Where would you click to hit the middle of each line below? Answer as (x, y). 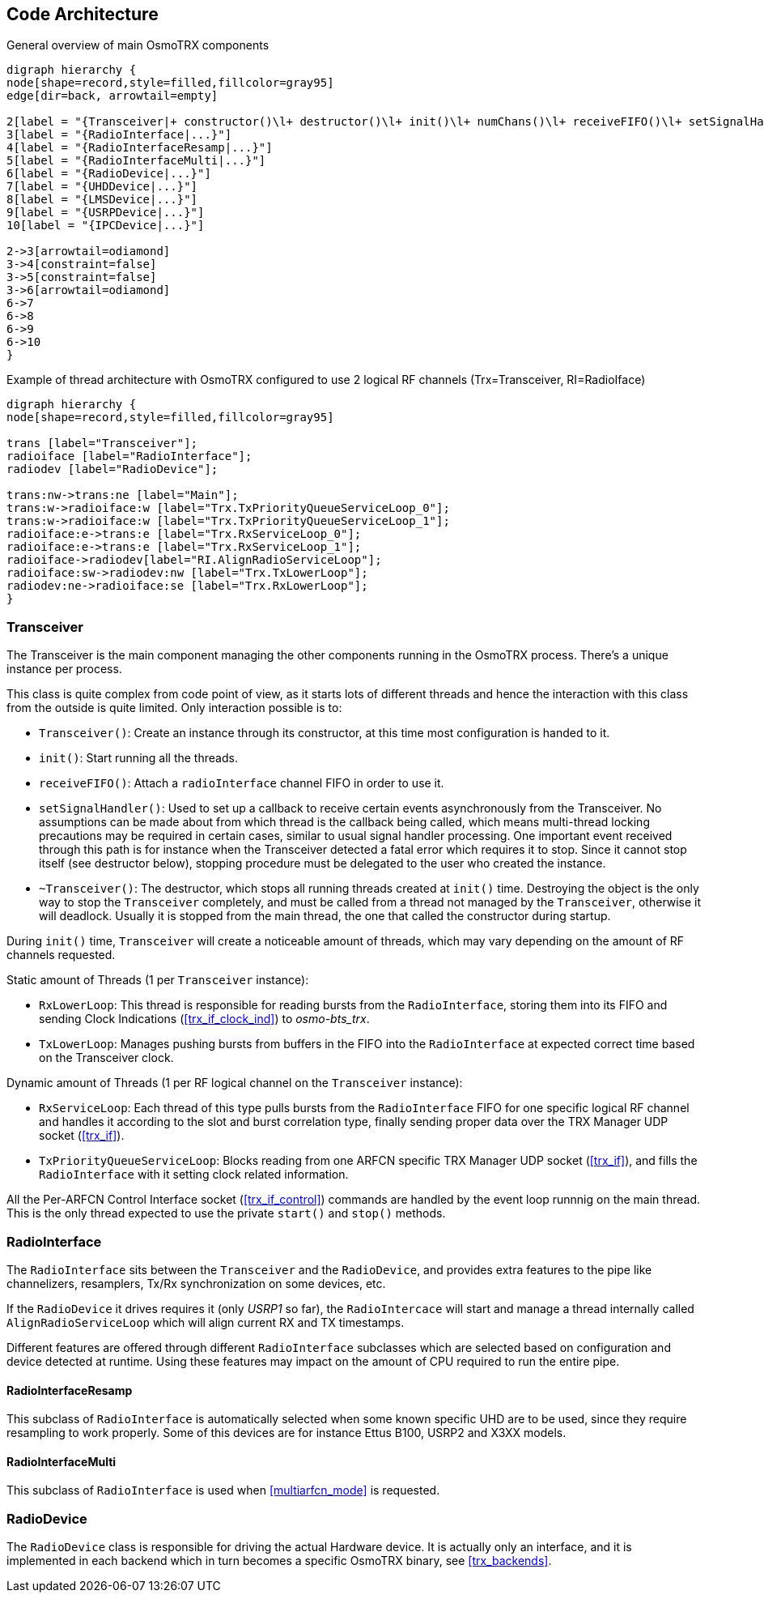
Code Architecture (83, 14)
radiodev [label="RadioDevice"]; (112, 469)
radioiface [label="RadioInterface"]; (129, 456)
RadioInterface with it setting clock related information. (194, 1175)
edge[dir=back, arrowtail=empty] (112, 96)
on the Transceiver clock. (106, 1058)
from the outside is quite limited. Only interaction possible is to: (174, 708)
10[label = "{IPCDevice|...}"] (106, 226)
